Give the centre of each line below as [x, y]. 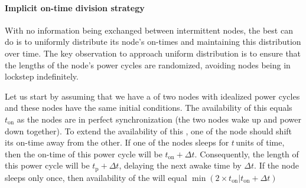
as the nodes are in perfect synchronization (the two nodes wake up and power [159, 119]
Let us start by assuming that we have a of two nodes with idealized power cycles [152, 96]
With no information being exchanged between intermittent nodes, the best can [149, 30]
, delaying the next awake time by [180, 165]
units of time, [260, 142]
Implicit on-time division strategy [75, 7]
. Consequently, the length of [247, 154]
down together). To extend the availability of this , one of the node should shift [149, 131]
